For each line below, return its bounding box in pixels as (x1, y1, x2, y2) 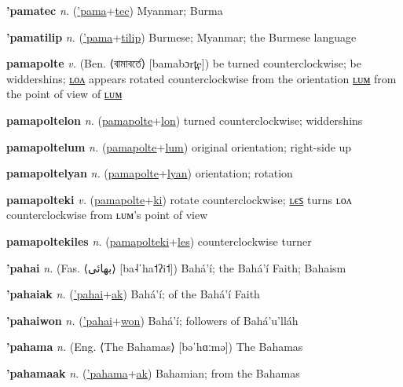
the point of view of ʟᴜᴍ (6, 86, 123, 102)
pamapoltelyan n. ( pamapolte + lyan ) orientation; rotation (6, 165, 293, 181)
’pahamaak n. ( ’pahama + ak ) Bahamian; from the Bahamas (6, 364, 300, 381)
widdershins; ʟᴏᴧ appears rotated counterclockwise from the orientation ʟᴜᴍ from (6, 70, 397, 86)
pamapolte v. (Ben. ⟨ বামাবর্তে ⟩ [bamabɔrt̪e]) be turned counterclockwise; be (6, 55, 361, 71)
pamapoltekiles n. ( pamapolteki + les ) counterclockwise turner (6, 232, 312, 249)
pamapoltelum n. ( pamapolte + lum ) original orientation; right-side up (6, 138, 352, 155)
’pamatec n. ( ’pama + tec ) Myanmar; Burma (6, 2, 223, 18)
